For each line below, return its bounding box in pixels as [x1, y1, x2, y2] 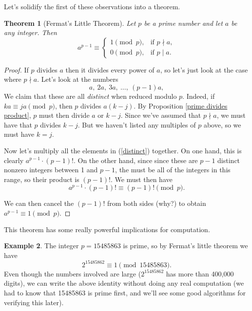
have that [4, 119, 32, 129]
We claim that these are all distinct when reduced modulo [4, 91, 177, 101]
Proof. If [4, 64, 29, 74]
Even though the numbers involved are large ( [4, 268, 141, 278]
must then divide [39, 110, 90, 120]
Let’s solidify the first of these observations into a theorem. [4, 1, 180, 11]
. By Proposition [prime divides [134, 100, 228, 110]
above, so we [203, 119, 241, 129]
